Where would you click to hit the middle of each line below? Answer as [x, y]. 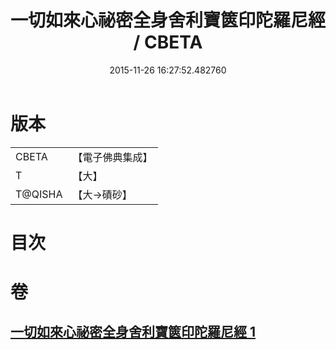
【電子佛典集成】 [112, 157]
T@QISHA [39, 194]
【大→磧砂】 [102, 194]
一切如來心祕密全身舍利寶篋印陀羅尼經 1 [133, 332]
